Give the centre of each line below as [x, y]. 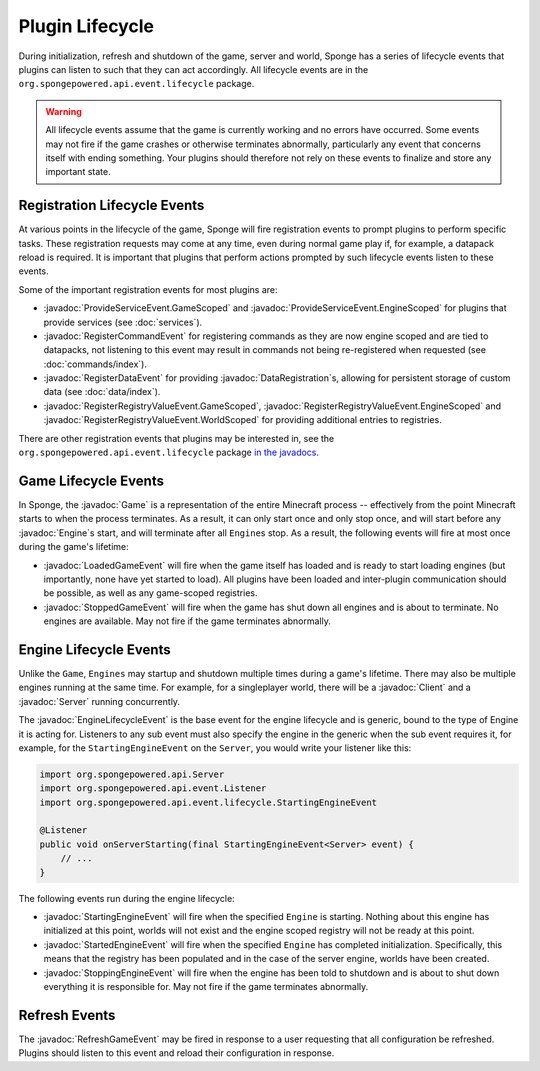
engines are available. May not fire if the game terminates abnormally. [187, 621]
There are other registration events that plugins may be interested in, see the [176, 438]
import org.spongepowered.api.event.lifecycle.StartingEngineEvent [208, 802]
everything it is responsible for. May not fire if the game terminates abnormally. [206, 986]
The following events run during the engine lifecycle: [126, 898]
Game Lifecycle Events [91, 480]
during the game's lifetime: [73, 547]
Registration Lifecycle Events [111, 205]
